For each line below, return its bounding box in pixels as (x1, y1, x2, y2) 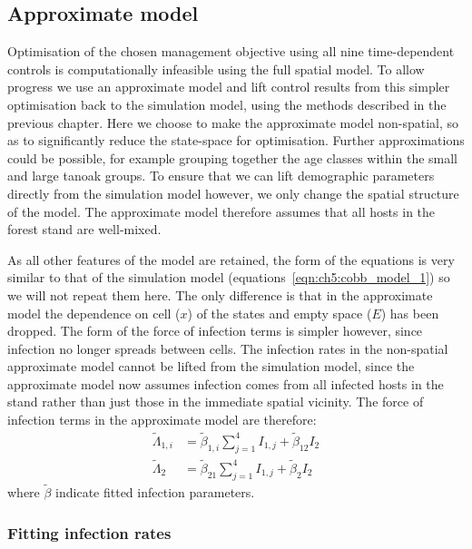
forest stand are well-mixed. (7, 220, 162, 239)
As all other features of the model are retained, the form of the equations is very (7, 250, 455, 269)
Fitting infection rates (7, 521, 172, 544)
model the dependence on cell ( (7, 303, 181, 322)
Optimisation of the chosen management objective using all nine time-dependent (7, 42, 455, 61)
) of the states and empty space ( (187, 303, 372, 322)
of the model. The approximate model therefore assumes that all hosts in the (7, 201, 436, 221)
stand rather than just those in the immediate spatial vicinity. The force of (7, 392, 424, 411)
